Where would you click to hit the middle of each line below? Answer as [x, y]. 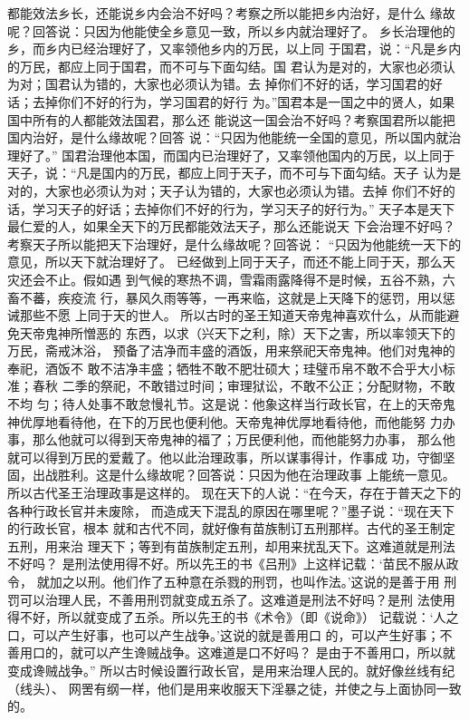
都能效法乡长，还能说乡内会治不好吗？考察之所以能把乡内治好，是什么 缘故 [231, 13]
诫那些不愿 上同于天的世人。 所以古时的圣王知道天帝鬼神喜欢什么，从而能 [227, 315]
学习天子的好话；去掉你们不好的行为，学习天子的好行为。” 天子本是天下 [244, 208]
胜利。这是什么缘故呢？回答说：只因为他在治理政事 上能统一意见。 [256, 475]
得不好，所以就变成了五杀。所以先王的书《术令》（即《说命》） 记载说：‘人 [227, 617]
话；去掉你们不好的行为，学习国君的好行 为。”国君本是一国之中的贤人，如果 [231, 101]
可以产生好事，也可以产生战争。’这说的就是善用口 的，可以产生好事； [236, 634]
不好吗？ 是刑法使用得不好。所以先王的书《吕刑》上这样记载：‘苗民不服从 [227, 564]
